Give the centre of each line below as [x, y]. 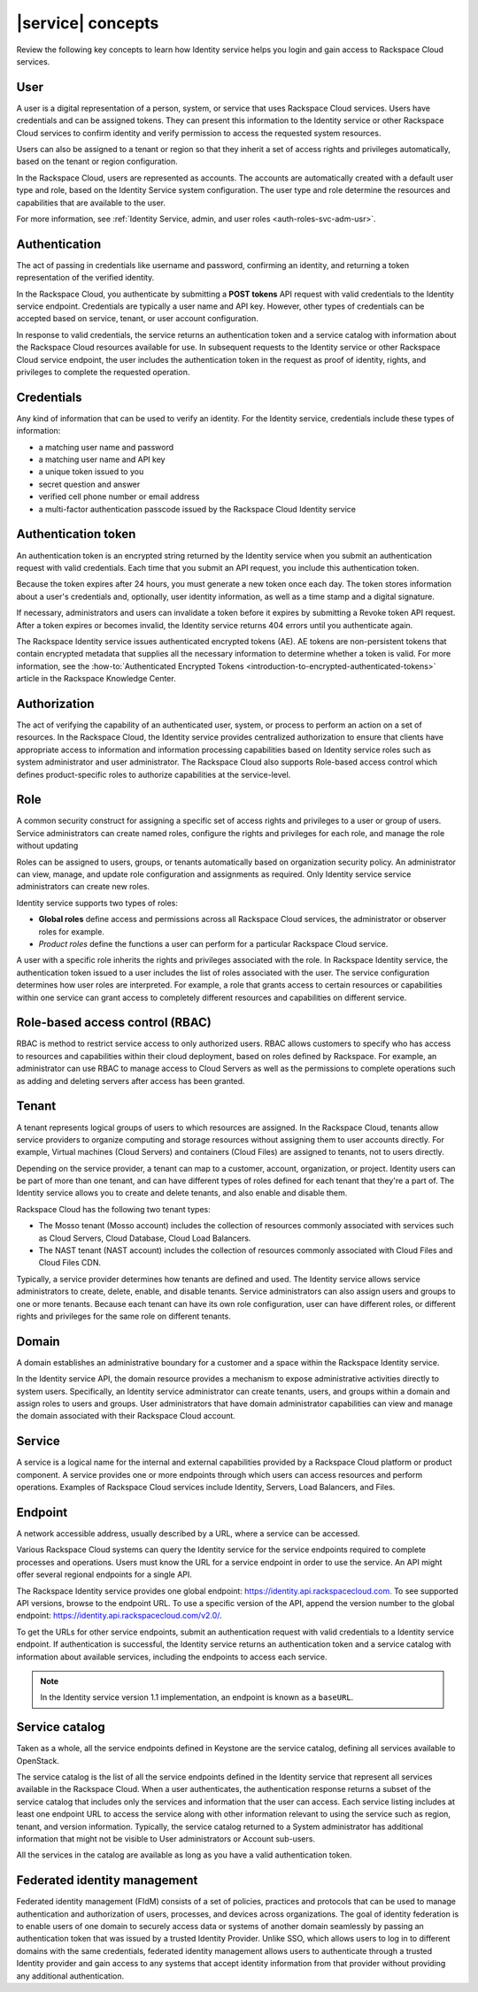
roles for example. [72, 931]
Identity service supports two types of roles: [97, 903]
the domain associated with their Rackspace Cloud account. [126, 1416]
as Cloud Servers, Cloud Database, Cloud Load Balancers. [145, 1238]
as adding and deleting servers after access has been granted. [131, 1081]
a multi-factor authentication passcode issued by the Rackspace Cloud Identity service [197, 509]
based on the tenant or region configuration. [97, 162]
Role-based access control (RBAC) [114, 1023]
